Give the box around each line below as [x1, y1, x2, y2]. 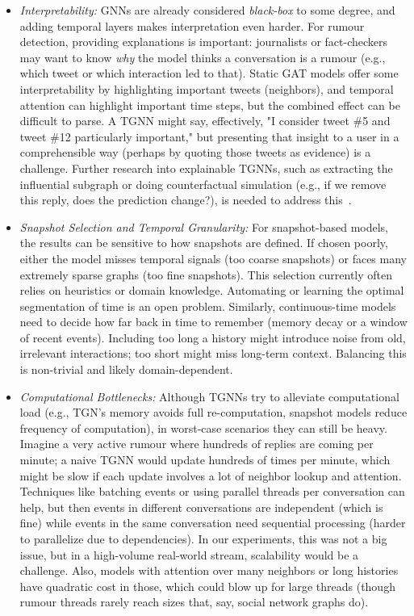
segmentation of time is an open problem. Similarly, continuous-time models [19, 297, 396, 314]
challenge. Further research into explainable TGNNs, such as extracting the [19, 159, 393, 176]
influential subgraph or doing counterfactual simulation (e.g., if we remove [19, 175, 387, 192]
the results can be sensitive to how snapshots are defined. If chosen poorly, [19, 234, 388, 251]
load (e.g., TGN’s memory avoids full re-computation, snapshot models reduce [19, 404, 408, 421]
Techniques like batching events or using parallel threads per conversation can [19, 483, 405, 500]
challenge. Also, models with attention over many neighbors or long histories [19, 562, 399, 579]
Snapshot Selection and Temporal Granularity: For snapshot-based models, [19, 218, 389, 235]
